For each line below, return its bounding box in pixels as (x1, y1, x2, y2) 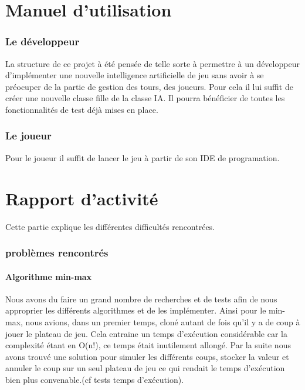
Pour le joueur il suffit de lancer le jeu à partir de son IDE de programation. (5, 151, 280, 164)
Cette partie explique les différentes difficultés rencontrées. (5, 220, 215, 232)
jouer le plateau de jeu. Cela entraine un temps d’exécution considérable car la (5, 327, 287, 339)
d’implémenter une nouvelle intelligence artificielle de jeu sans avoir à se (5, 69, 264, 81)
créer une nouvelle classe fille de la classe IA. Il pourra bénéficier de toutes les (5, 92, 285, 104)
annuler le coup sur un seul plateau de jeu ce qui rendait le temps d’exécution (5, 362, 285, 374)
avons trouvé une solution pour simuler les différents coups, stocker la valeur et (5, 350, 289, 362)
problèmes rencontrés (5, 245, 109, 260)
